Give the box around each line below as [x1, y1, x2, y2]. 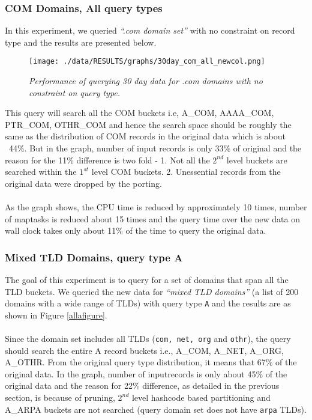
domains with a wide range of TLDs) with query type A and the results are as [5, 297, 291, 309]
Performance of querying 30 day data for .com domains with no [29, 75, 263, 87]
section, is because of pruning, [5, 391, 115, 404]
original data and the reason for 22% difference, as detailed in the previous [5, 379, 280, 392]
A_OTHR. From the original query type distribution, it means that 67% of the [5, 356, 297, 368]
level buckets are [226, 153, 287, 166]
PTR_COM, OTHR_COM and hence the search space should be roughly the [5, 118, 292, 130]
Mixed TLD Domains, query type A [5, 249, 183, 264]
